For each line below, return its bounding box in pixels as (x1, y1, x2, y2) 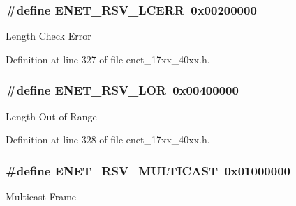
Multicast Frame (6, 189, 77, 204)
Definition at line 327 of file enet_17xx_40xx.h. (6, 51, 210, 66)
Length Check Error (6, 29, 91, 43)
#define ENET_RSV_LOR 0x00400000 (6, 81, 239, 99)
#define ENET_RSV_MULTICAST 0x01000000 (6, 161, 290, 179)
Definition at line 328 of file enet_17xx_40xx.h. (6, 132, 210, 147)
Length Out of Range (6, 109, 97, 123)
